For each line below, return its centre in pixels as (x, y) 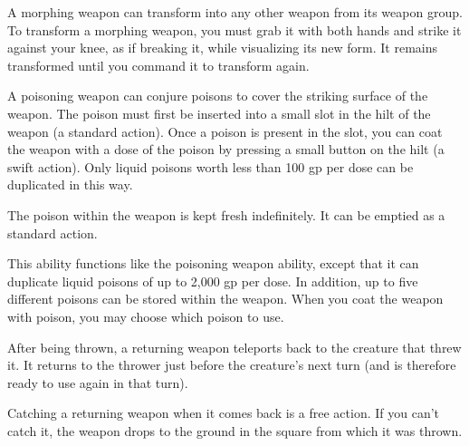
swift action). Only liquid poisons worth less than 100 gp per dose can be (211, 166)
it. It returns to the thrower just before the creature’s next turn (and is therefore (232, 365)
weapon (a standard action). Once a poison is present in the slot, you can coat (225, 131)
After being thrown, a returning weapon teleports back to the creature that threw (234, 347)
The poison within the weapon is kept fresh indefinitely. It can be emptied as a (226, 214)
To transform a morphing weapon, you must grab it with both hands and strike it (234, 29)
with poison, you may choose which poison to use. (146, 316)
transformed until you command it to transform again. (158, 65)
